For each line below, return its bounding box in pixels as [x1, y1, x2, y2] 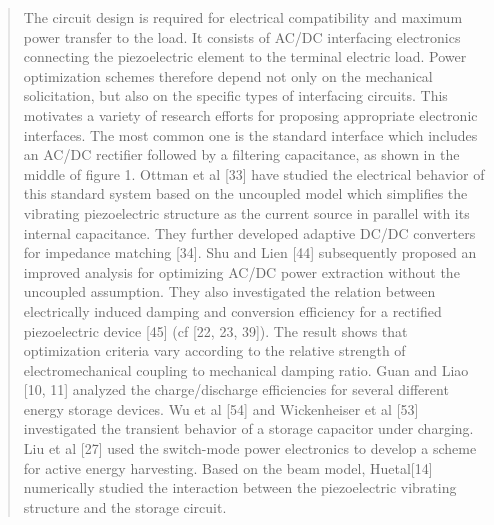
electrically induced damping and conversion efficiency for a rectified [23, 300, 442, 321]
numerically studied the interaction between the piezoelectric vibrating [23, 477, 457, 498]
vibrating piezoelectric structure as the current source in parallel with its [23, 202, 470, 223]
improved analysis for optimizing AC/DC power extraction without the [23, 261, 460, 282]
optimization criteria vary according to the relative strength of [23, 340, 406, 361]
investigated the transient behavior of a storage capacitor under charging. [23, 418, 474, 439]
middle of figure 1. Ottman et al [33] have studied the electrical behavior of [23, 163, 485, 184]
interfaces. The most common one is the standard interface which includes [23, 124, 478, 145]
